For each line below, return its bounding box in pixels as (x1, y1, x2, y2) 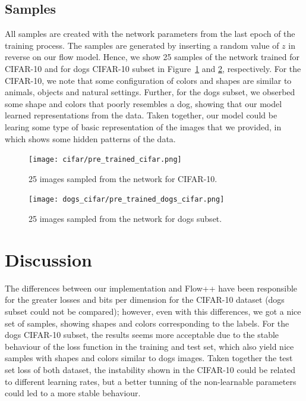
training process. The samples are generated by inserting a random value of (5, 39, 279, 51)
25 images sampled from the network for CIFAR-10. (29, 172, 217, 184)
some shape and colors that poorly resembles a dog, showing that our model (5, 97, 282, 109)
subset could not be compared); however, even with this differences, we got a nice (5, 305, 301, 317)
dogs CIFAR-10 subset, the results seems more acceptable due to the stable (5, 328, 279, 341)
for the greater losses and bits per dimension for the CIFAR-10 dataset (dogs (5, 293, 285, 306)
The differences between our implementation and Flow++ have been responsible (5, 281, 298, 294)
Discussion (5, 247, 92, 271)
